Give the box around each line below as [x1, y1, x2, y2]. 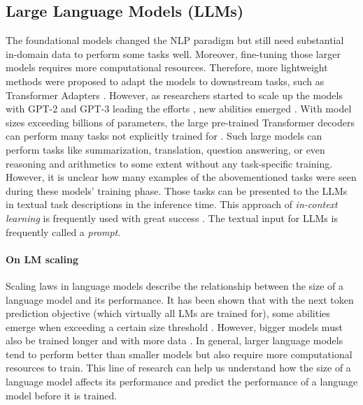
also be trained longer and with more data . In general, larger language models [6, 333, 343, 348]
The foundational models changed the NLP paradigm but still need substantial [6, 33, 344, 47]
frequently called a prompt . [6, 224, 121, 239]
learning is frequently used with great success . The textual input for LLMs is [6, 210, 338, 225]
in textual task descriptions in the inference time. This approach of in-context [6, 197, 338, 212]
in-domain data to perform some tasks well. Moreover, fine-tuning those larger [6, 46, 341, 61]
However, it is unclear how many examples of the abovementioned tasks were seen [6, 170, 357, 184]
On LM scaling [6, 251, 79, 266]
